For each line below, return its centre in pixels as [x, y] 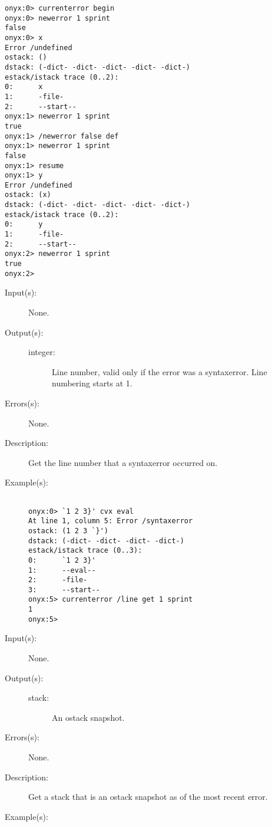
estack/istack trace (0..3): [85, 551]
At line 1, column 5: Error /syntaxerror [111, 521]
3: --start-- [64, 590]
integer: [42, 352]
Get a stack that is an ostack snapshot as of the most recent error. [148, 797]
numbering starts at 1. [92, 383]
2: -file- [58, 580]
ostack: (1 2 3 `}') [69, 531]
